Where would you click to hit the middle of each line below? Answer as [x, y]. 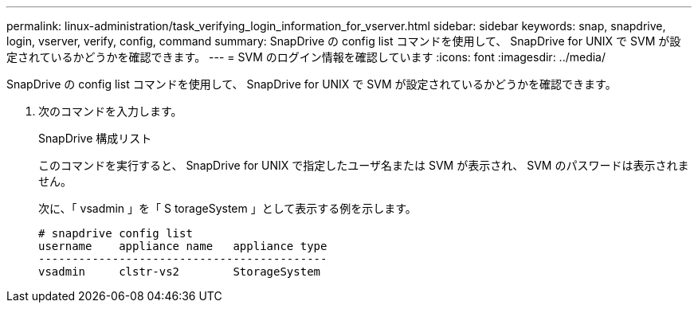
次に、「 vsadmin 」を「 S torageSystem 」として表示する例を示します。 [227, 208]
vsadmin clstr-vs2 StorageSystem [180, 272]
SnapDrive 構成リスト [95, 138]
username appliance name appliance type [183, 246]
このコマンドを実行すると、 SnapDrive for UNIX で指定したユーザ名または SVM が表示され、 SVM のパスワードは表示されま [364, 165]
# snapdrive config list [116, 233]
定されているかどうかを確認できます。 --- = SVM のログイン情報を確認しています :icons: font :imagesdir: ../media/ [306, 57]
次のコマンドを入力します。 [110, 111]
